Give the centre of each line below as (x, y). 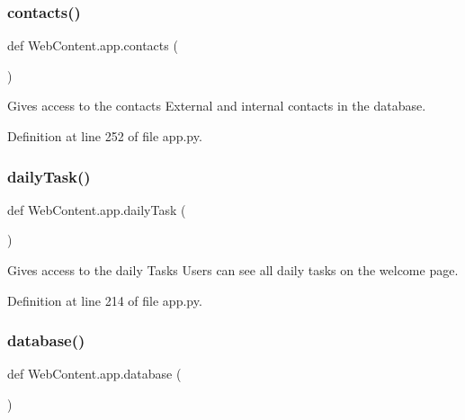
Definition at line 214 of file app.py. (105, 300)
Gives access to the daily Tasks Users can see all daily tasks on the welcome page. (233, 270)
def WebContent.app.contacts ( (93, 45)
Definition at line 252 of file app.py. (105, 136)
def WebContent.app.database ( (94, 374)
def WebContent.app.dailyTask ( (97, 209)
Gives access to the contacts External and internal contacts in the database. (217, 106)
